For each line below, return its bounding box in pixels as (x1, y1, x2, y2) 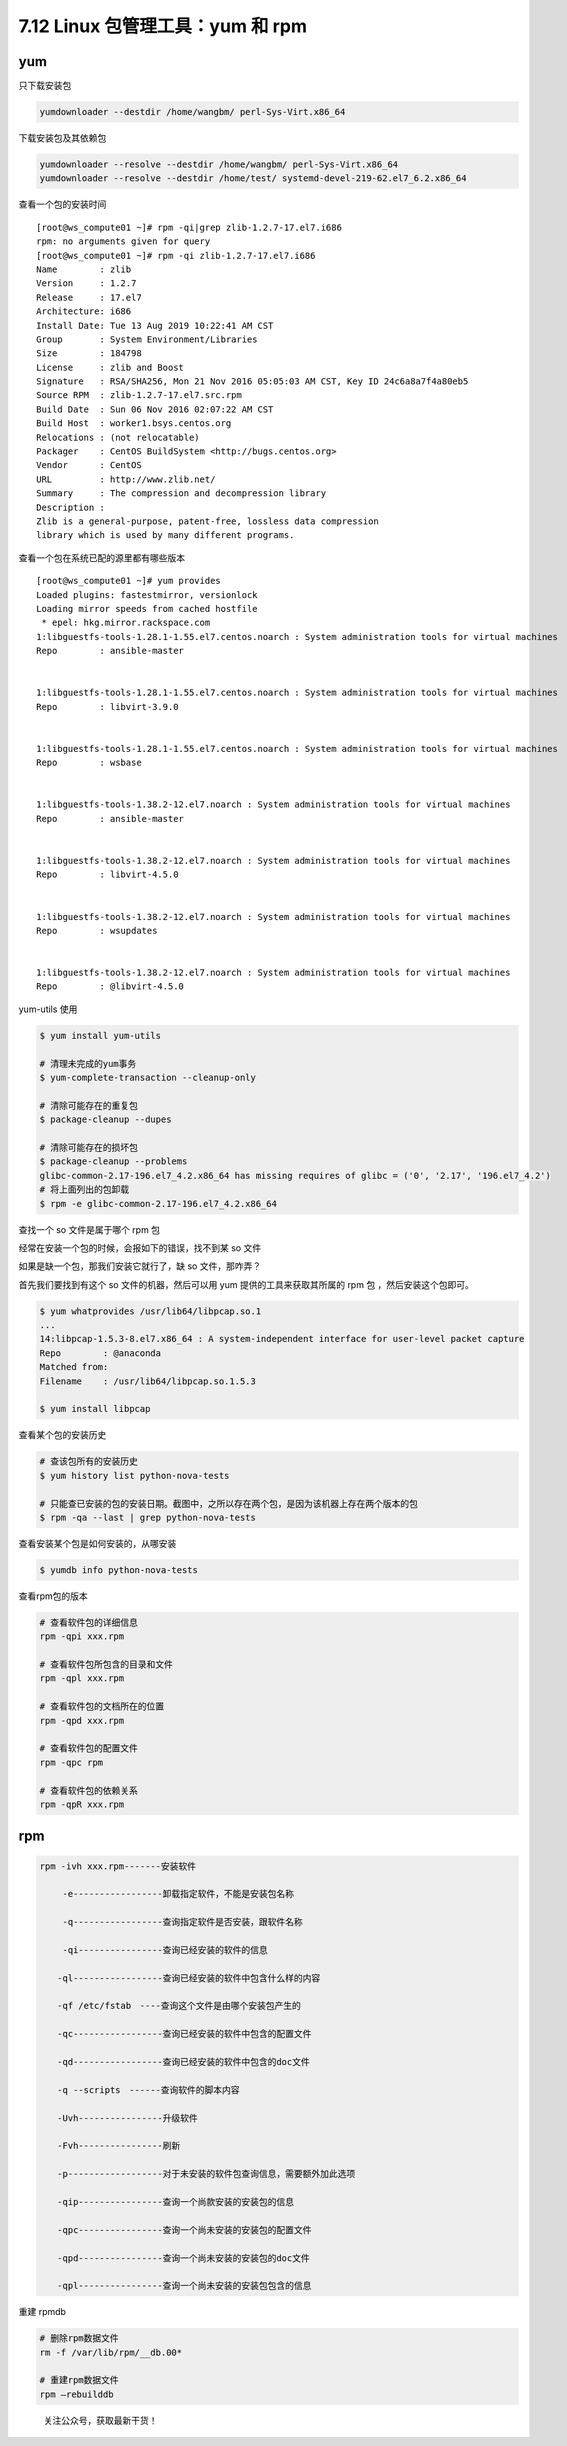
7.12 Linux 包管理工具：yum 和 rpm (18, 15, 308, 37)
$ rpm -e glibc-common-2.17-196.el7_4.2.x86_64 (39, 1198, 277, 1209)
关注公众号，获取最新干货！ (43, 2414, 158, 2426)
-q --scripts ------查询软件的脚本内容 (56, 2084, 240, 2095)
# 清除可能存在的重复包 (39, 1100, 139, 1111)
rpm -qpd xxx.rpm (39, 1715, 125, 1726)
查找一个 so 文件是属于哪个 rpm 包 (18, 1223, 160, 1235)
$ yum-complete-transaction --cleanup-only (39, 1072, 257, 1084)
